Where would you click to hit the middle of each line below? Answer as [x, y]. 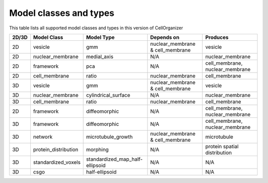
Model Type [100, 37]
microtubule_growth [109, 137]
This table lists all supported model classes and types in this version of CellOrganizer [96, 28]
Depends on [165, 37]
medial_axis [100, 56]
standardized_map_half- [114, 159]
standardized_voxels [57, 162]
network [43, 137]
